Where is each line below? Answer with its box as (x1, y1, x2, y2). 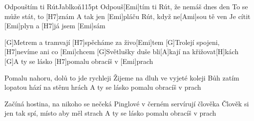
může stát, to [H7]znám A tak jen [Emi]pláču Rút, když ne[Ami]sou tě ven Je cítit (4, 11, 251, 21)
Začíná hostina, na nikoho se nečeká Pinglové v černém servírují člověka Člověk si (4, 98, 249, 108)
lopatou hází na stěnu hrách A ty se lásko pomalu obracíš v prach (4, 82, 201, 92)
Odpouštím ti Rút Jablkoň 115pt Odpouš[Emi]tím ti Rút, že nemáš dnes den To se (4, 1, 248, 11)
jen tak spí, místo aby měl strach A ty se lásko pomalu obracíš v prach (4, 108, 216, 118)
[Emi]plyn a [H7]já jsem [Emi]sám (4, 20, 106, 31)
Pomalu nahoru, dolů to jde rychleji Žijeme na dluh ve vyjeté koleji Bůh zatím (4, 72, 239, 82)
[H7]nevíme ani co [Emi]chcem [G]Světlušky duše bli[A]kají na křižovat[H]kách (4, 46, 239, 57)
